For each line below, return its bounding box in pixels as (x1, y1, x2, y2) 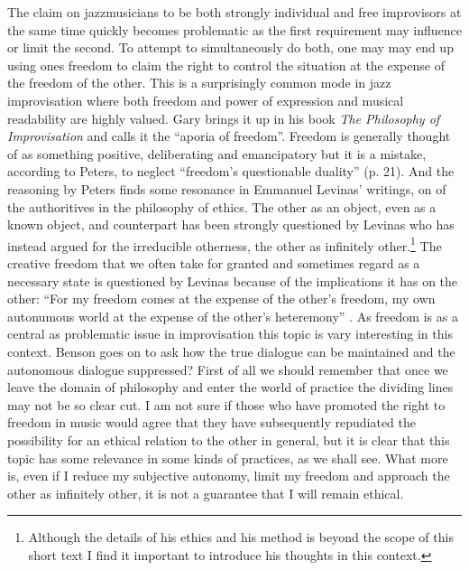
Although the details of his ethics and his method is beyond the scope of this (28, 528, 454, 547)
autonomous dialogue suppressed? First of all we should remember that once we (7, 360, 448, 378)
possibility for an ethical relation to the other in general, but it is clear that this (7, 430, 450, 449)
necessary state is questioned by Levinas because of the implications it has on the (7, 271, 458, 290)
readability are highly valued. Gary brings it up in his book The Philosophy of (7, 108, 440, 127)
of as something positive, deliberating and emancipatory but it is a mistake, (7, 144, 427, 163)
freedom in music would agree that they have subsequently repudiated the (7, 413, 417, 432)
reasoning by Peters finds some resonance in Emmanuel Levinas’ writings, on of (7, 179, 446, 198)
